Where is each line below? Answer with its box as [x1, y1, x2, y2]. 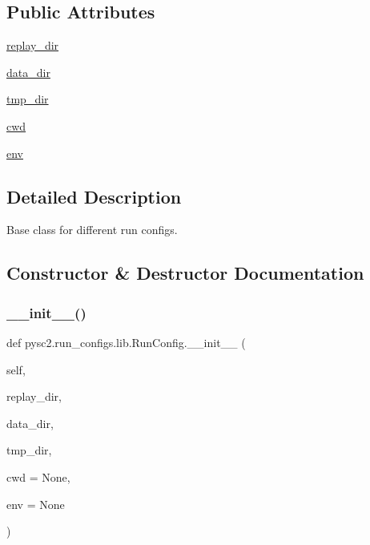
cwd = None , [6, 468, 70, 485]
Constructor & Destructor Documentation [6, 260, 364, 285]
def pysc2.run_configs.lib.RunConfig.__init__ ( [6, 333, 246, 350]
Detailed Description [6, 184, 182, 208]
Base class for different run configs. [6, 221, 178, 238]
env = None [6, 495, 65, 512]
